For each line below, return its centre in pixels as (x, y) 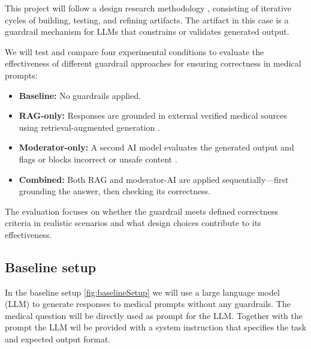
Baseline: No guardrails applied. (80, 95)
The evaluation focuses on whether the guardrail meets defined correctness (141, 211)
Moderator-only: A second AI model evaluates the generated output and (156, 147)
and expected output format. (58, 339)
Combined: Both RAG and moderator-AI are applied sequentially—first (154, 179)
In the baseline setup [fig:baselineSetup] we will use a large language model (142, 292)
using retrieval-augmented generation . (89, 127)
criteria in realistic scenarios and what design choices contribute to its (133, 223)
